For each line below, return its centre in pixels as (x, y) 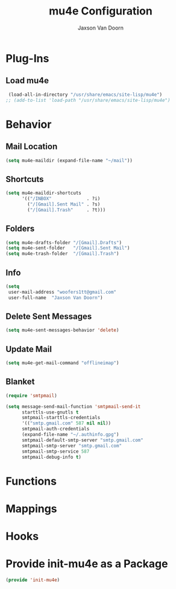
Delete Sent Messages (49, 316)
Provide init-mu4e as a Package (87, 564)
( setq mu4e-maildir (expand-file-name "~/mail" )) (69, 160)
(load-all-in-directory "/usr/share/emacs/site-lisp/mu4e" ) (85, 95)
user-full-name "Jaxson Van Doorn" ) (55, 298)
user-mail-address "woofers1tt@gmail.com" (62, 292)
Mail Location (32, 147)
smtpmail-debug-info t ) (52, 457)
